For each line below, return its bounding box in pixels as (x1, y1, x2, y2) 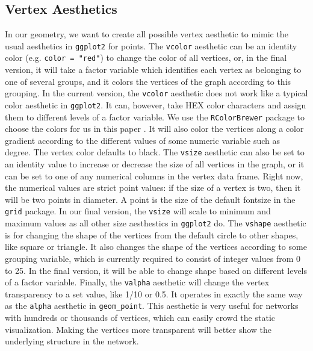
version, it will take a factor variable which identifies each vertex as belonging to (5, 63, 302, 76)
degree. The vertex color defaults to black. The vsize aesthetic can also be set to (5, 146, 305, 158)
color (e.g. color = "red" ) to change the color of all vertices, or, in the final (5, 51, 287, 64)
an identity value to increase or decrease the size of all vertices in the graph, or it (5, 158, 305, 170)
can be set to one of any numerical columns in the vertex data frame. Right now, (5, 169, 303, 182)
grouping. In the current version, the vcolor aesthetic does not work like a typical (5, 87, 308, 99)
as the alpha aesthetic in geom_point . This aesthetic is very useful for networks (5, 299, 299, 312)
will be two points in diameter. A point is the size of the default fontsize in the (5, 193, 296, 205)
